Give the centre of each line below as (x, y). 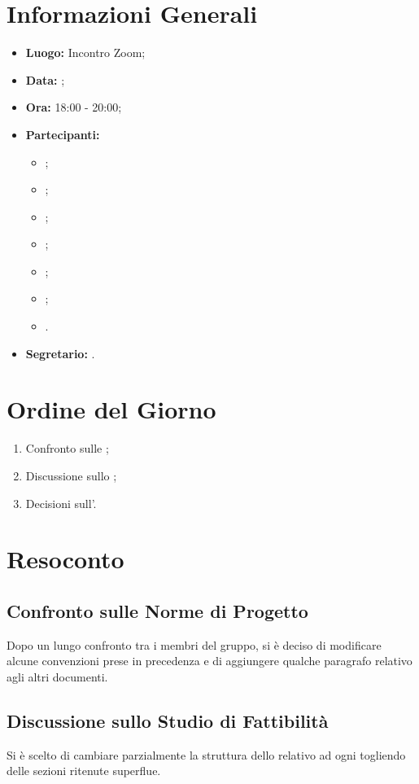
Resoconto (65, 559)
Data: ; (45, 79)
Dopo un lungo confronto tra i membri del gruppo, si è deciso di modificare (194, 644)
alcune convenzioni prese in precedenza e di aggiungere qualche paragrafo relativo (209, 661)
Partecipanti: (63, 134)
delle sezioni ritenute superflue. (84, 771)
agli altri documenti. (57, 676)
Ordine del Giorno (111, 409)
